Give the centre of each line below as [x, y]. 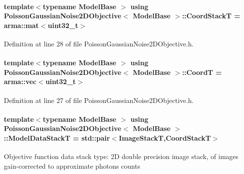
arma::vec [20, 81]
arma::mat [22, 25]
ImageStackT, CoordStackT [165, 138]
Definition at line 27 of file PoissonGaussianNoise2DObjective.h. [99, 100]
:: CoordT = [202, 72]
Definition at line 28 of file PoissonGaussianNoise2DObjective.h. [99, 43]
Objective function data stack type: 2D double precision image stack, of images [121, 156]
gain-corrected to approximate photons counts [72, 166]
